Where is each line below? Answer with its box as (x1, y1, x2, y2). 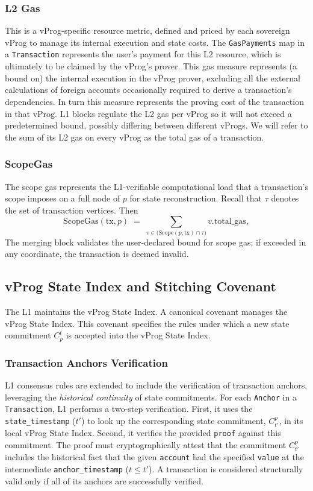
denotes (271, 192, 299, 204)
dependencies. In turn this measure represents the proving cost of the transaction (5, 95, 304, 107)
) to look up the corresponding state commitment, (81, 414, 266, 426)
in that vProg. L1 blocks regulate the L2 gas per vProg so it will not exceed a (5, 107, 292, 119)
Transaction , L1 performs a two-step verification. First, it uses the (5, 402, 253, 415)
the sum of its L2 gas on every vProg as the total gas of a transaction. (5, 130, 264, 143)
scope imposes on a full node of (5, 192, 120, 204)
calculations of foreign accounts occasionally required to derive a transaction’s (5, 83, 292, 96)
